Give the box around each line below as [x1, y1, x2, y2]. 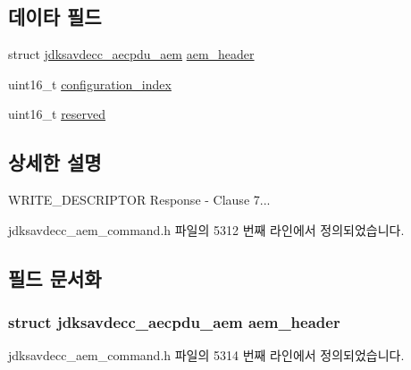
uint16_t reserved [8, 105, 106, 123]
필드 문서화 [8, 264, 102, 291]
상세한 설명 [8, 148, 102, 176]
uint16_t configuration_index [8, 74, 172, 93]
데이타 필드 [8, 3, 102, 30]
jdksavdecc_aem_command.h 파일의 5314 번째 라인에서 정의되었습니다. [8, 346, 405, 365]
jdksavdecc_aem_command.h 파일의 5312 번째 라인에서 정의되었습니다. [8, 220, 405, 239]
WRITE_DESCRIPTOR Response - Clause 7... [8, 190, 271, 209]
